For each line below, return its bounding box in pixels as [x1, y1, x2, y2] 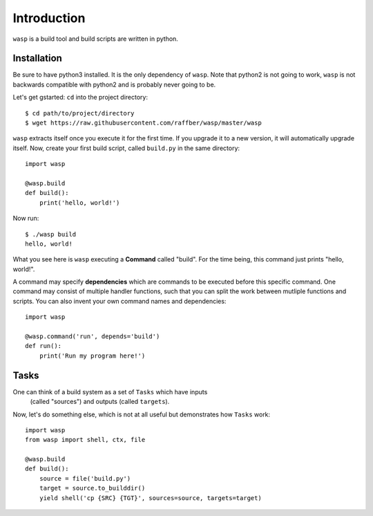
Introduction [12, 10, 86, 26]
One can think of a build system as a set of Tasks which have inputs [12, 387, 208, 396]
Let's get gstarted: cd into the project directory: [12, 93, 149, 102]
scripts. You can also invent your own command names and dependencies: [12, 297, 227, 305]
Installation [12, 53, 62, 64]
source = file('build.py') [39, 474, 131, 482]
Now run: [12, 214, 39, 223]
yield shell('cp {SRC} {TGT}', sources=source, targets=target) [39, 494, 262, 501]
